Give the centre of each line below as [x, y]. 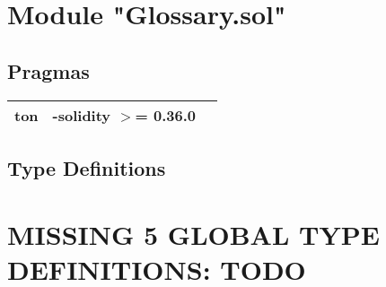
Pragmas [48, 70]
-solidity [82, 115]
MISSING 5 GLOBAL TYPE [193, 234]
